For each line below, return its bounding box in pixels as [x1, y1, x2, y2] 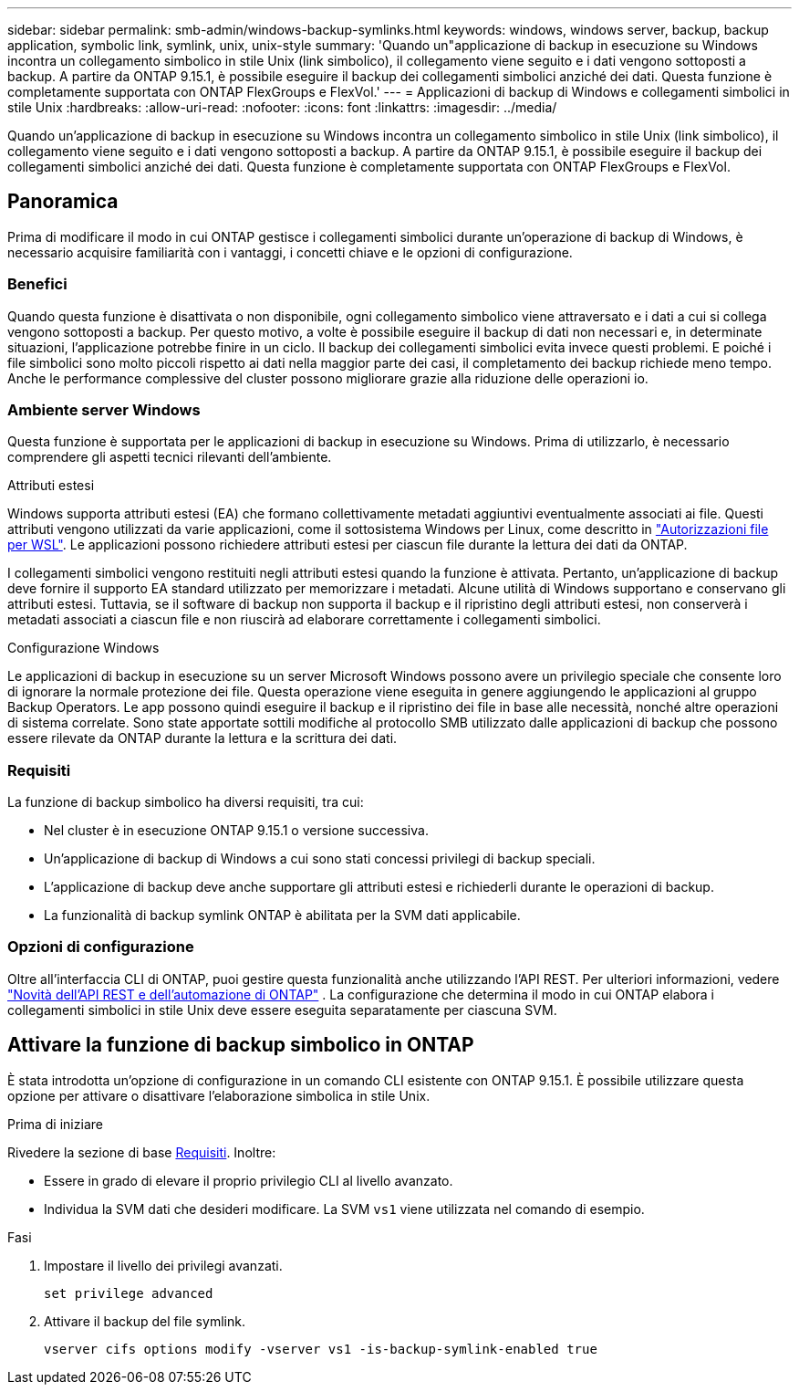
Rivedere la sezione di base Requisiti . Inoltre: [7, 1144, 276, 1160]
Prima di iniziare [7, 1115, 103, 1132]
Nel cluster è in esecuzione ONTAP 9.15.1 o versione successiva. [44, 822, 429, 839]
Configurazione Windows [7, 640, 160, 656]
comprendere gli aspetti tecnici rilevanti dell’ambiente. [7, 449, 332, 466]
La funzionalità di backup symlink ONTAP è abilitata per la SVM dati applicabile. [44, 907, 521, 924]
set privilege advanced [44, 1285, 213, 1301]
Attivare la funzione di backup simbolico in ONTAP [7, 1033, 474, 1057]
